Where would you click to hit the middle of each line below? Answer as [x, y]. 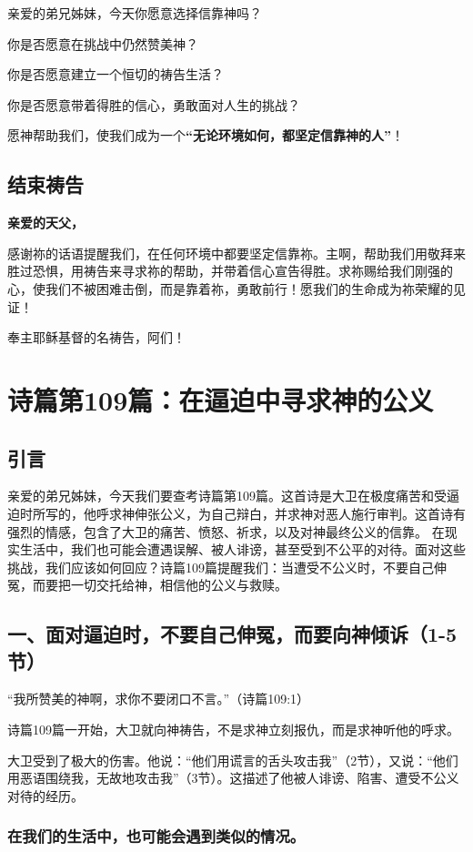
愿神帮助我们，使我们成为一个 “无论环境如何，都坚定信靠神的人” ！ [206, 135]
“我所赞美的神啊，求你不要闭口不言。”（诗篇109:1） [159, 699]
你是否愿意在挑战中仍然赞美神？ [103, 43]
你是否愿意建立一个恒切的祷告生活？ [116, 74]
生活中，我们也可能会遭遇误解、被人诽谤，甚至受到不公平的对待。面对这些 [242, 549]
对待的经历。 [45, 795]
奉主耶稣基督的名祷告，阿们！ [96, 337]
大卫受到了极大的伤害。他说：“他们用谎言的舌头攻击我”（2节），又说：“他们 [233, 760]
